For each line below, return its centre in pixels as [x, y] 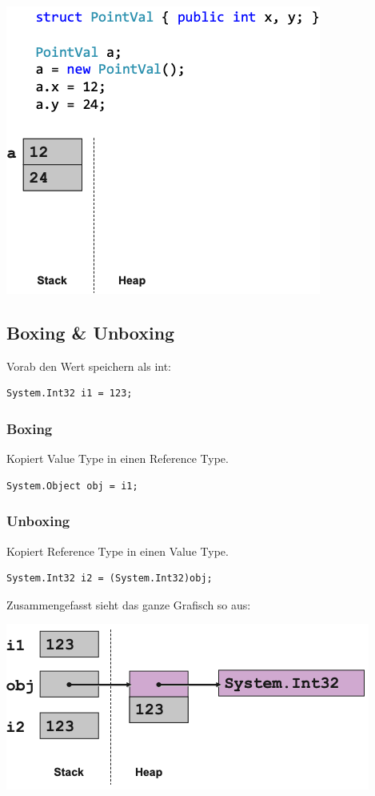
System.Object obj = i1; [72, 486]
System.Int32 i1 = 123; [70, 394]
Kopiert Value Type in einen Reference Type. [118, 458]
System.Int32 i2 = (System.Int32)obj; [110, 579]
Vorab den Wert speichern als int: [89, 366]
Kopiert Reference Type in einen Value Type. [118, 551]
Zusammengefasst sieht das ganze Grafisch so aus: [129, 604]
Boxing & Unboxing [91, 332]
